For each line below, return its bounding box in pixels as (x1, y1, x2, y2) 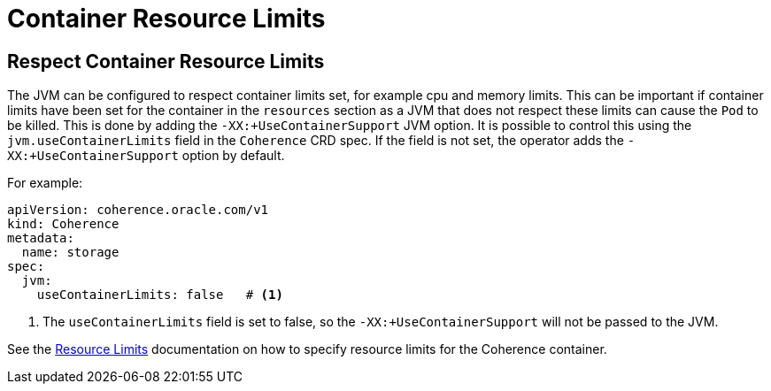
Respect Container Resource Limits (7, 50, 325, 73)
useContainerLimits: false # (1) (36, 287, 283, 303)
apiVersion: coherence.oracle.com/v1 (7, 203, 269, 218)
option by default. (181, 148, 285, 164)
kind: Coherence (7, 217, 120, 232)
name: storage (21, 245, 120, 260)
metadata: (7, 231, 74, 246)
